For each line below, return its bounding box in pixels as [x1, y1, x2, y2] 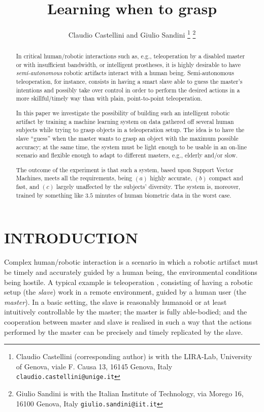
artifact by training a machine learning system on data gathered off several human [16, 117, 234, 125]
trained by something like [16, 191, 84, 199]
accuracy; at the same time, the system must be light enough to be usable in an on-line [16, 142, 247, 151]
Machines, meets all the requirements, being [16, 174, 133, 182]
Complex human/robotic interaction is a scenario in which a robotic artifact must [4, 257, 258, 267]
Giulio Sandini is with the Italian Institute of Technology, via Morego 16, [16, 388, 244, 398]
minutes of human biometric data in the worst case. [95, 191, 232, 199]
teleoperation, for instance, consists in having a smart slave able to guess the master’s [16, 77, 243, 86]
